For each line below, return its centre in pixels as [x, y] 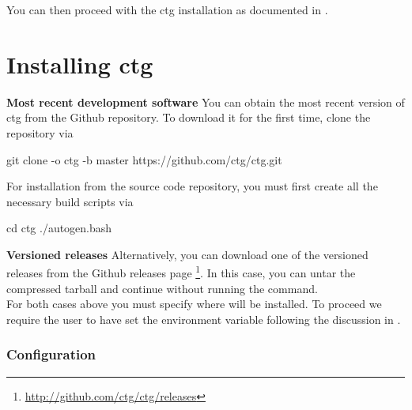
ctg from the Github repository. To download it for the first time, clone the [189, 117]
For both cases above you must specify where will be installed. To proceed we [194, 304]
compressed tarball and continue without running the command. [162, 288]
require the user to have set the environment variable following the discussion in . [204, 319]
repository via [40, 132]
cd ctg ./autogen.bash [59, 228]
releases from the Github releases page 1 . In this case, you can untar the [181, 272]
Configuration [51, 354]
